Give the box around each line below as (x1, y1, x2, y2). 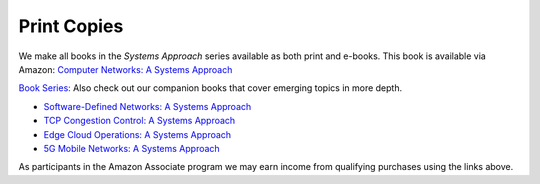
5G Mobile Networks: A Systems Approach (43, 142, 220, 154)
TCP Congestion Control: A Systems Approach (43, 115, 236, 127)
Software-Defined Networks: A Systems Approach (43, 100, 252, 112)
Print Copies (18, 15, 124, 37)
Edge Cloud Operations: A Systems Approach (43, 128, 232, 140)
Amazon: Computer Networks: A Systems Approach (18, 63, 233, 75)
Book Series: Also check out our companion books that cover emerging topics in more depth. (18, 82, 403, 94)
